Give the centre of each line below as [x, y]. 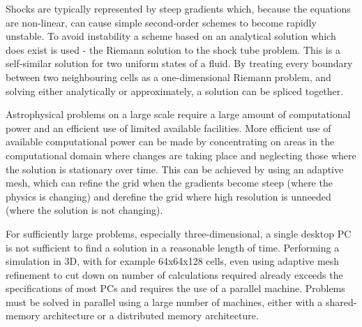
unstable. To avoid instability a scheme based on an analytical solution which [171, 36]
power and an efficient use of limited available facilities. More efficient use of [168, 128]
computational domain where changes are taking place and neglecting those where [181, 155]
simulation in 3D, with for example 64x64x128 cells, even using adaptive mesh [173, 261]
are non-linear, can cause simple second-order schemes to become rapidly [161, 22]
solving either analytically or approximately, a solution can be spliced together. [175, 90]
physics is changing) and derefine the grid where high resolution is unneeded [168, 196]
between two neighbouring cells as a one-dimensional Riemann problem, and [168, 77]
